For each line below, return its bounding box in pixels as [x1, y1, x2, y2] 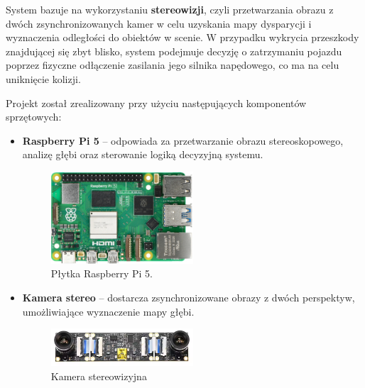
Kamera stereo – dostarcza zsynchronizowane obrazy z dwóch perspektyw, [22, 290, 355, 305]
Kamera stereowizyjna [50, 368, 147, 383]
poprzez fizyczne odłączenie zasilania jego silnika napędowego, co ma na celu [6, 57, 339, 72]
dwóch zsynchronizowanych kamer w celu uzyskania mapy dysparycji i [6, 16, 312, 31]
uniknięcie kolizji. [6, 71, 81, 86]
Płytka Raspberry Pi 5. [50, 266, 153, 281]
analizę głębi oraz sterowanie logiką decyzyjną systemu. [22, 147, 263, 162]
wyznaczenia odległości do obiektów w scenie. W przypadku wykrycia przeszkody [6, 30, 359, 45]
